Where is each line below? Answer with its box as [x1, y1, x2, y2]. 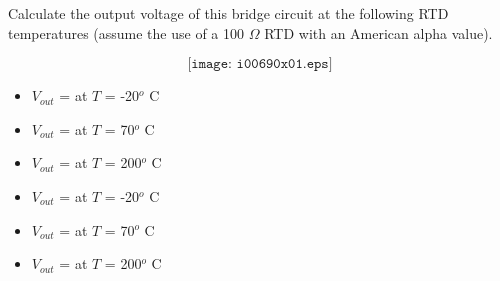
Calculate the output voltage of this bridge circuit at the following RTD [8, 3, 449, 23]
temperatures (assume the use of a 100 [8, 22, 245, 43]
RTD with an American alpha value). [264, 22, 493, 43]
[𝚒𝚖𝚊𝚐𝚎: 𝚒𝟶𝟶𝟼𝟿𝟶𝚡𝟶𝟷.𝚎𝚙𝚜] [187, 57, 333, 72]
